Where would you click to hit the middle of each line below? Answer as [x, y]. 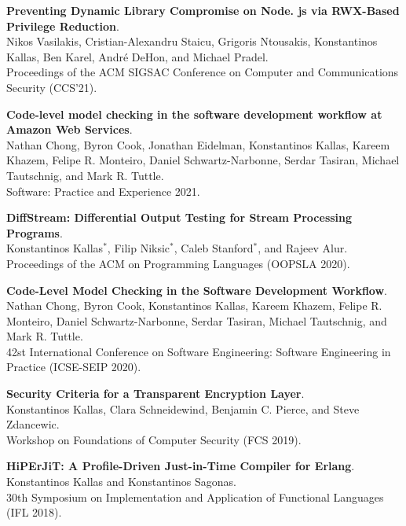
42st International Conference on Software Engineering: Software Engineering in [199, 351]
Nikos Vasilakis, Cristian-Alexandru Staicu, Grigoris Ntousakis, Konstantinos [192, 41]
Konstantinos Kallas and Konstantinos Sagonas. [121, 482]
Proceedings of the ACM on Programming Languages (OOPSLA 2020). [178, 263]
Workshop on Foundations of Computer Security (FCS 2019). [154, 439]
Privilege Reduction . [63, 26]
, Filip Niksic [139, 248]
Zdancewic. [33, 424]
